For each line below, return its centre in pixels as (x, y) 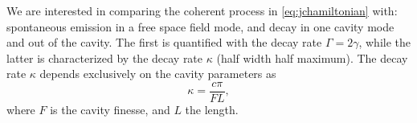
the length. (212, 110)
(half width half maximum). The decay (312, 57)
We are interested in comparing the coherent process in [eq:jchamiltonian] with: (202, 10)
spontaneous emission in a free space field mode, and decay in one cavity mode (200, 26)
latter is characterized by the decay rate (105, 57)
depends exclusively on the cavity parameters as (158, 74)
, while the (385, 42)
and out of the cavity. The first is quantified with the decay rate (164, 42)
